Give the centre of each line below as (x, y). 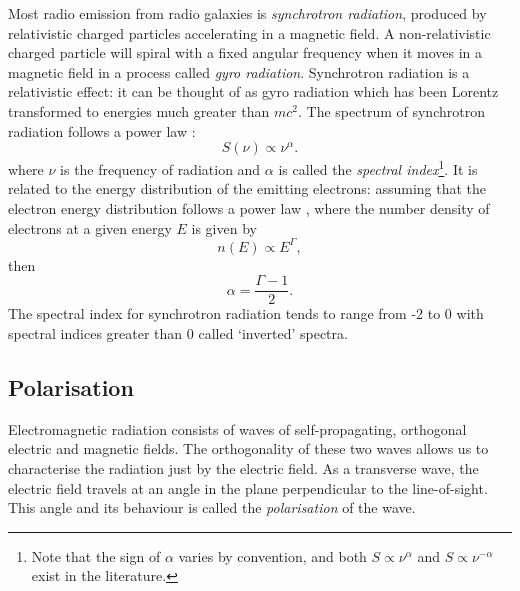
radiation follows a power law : (102, 130)
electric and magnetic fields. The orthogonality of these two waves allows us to (248, 448)
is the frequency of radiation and (160, 168)
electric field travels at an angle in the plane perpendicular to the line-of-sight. (248, 487)
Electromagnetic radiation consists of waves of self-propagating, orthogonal (237, 428)
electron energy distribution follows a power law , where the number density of (249, 208)
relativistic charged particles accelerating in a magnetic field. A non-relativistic (249, 32)
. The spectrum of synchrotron (391, 110)
